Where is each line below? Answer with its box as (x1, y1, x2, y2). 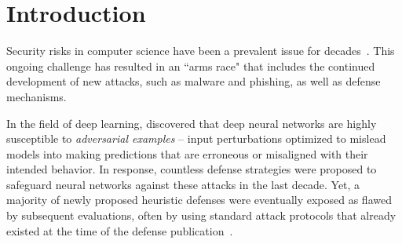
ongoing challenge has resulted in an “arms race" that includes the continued (6, 57, 375, 74)
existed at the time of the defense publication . (6, 222, 233, 239)
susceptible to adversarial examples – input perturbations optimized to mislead (6, 130, 386, 147)
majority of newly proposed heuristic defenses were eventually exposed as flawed (6, 191, 392, 208)
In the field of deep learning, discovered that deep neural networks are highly (6, 115, 377, 131)
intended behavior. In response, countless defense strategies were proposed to (6, 161, 377, 177)
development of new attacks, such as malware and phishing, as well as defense (6, 73, 381, 89)
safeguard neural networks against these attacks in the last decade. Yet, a (6, 176, 360, 192)
